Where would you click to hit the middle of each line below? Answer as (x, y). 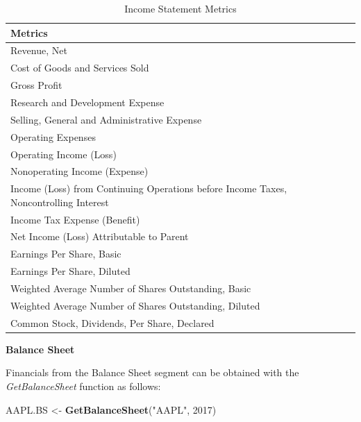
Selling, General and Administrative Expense (106, 119)
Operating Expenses (53, 136)
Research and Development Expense (87, 102)
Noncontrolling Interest (60, 202)
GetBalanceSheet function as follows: (83, 386)
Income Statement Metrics (180, 8)
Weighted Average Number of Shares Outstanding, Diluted (135, 305)
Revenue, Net (39, 50)
